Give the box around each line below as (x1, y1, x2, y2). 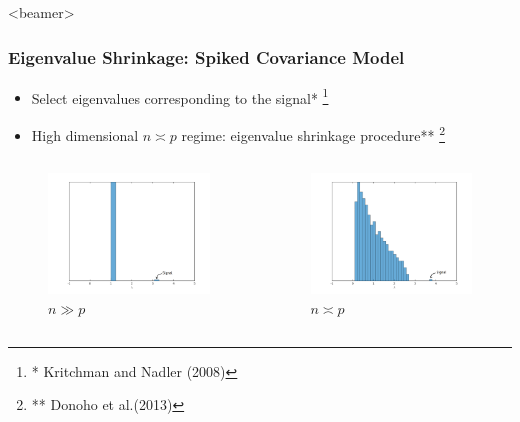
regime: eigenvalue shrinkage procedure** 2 (181, 122, 446, 145)
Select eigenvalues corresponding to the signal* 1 (31, 84, 329, 108)
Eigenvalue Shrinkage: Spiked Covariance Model (8, 44, 405, 69)
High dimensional (31, 124, 139, 145)
